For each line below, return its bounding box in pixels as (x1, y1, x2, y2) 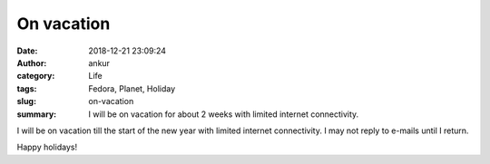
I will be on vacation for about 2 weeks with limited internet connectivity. (88, 109, 359, 120)
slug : (16, 96, 36, 107)
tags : (16, 82, 37, 94)
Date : (16, 45, 38, 56)
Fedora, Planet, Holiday (88, 82, 176, 94)
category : (16, 71, 55, 82)
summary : (16, 109, 57, 120)
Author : (16, 57, 47, 68)
